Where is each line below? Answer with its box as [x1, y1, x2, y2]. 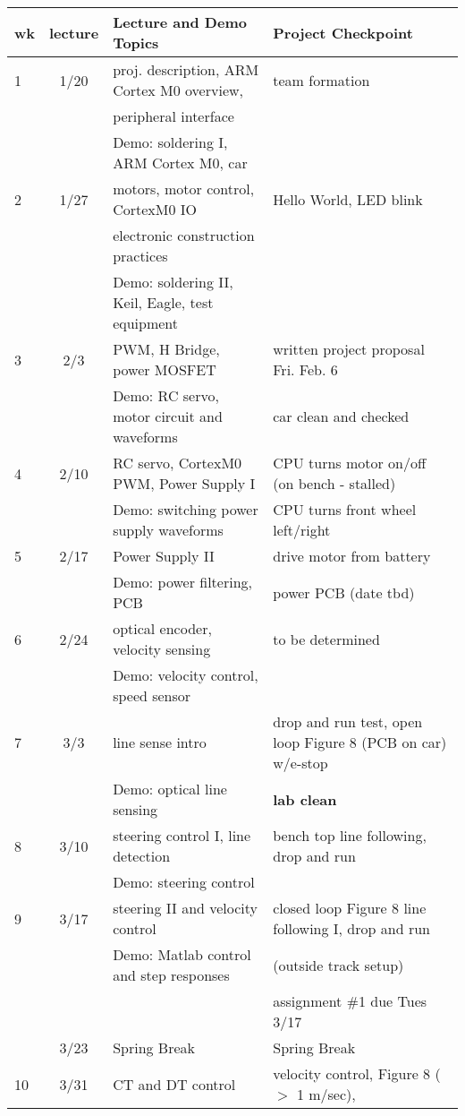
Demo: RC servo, [113, 385, 219, 406]
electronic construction [113, 225, 255, 245]
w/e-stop [273, 752, 328, 773]
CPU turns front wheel [273, 499, 417, 519]
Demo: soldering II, [113, 271, 233, 292]
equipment [113, 313, 179, 333]
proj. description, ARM [113, 59, 259, 80]
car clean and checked [273, 406, 410, 426]
